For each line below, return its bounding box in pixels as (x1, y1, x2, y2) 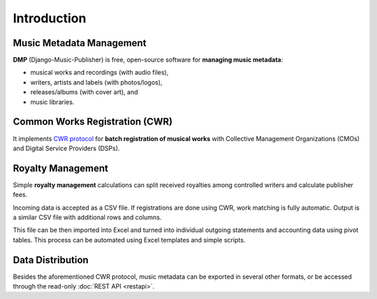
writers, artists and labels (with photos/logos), (30, 78, 163, 87)
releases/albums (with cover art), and (30, 88, 138, 96)
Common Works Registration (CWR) (13, 116, 173, 128)
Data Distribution (13, 254, 89, 265)
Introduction (13, 10, 87, 26)
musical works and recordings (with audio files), (30, 68, 169, 77)
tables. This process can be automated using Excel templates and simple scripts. (13, 235, 246, 244)
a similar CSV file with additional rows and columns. (13, 213, 162, 221)
